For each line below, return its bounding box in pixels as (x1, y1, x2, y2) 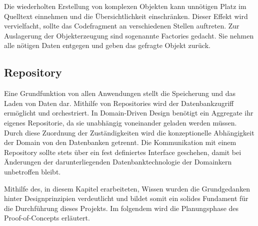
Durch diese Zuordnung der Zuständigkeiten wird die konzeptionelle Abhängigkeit (4, 127, 254, 137)
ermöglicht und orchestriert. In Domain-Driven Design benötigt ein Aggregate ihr (4, 107, 253, 118)
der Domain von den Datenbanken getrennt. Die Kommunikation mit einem (4, 137, 236, 147)
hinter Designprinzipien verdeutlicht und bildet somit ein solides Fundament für (4, 193, 248, 203)
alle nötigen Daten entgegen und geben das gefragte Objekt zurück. (4, 40, 210, 50)
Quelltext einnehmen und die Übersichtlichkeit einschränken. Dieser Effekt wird (4, 10, 248, 21)
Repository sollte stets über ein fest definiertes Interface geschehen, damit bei (4, 146, 241, 157)
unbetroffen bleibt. (4, 166, 61, 176)
